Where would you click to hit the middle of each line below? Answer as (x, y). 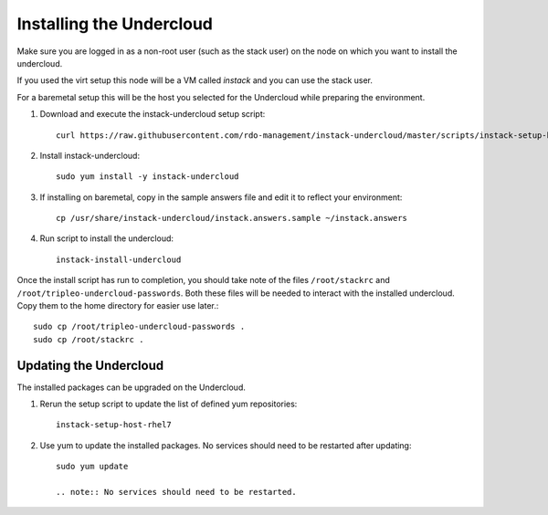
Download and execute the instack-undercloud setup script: (153, 114)
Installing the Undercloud (115, 24)
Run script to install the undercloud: (106, 238)
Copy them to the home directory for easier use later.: (118, 306)
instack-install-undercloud (119, 259)
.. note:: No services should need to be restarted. (176, 492)
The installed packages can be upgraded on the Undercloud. (131, 387)
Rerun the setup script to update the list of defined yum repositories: (169, 404)
